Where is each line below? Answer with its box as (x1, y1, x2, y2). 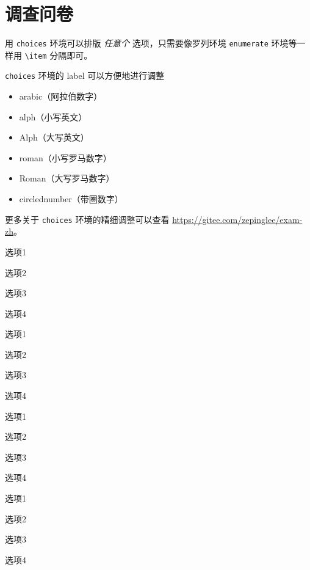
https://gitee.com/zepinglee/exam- (172, 213, 303, 225)
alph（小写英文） (19, 110, 87, 123)
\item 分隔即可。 (24, 48, 93, 61)
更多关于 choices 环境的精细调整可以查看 (5, 213, 170, 225)
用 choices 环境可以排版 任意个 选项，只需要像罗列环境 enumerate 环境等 (5, 37, 297, 49)
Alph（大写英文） (19, 131, 89, 144)
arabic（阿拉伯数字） (19, 90, 103, 103)
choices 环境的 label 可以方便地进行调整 (5, 69, 165, 82)
